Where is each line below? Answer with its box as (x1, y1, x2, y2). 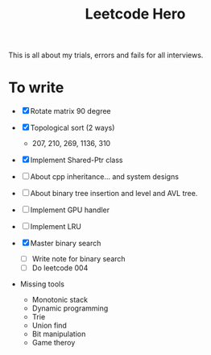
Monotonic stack (31, 295, 89, 305)
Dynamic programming (31, 303, 109, 313)
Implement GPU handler (30, 205, 110, 215)
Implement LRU (30, 222, 82, 232)
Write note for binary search (31, 254, 126, 264)
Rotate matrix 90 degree (30, 106, 111, 116)
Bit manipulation (31, 329, 86, 339)
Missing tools (19, 279, 64, 289)
